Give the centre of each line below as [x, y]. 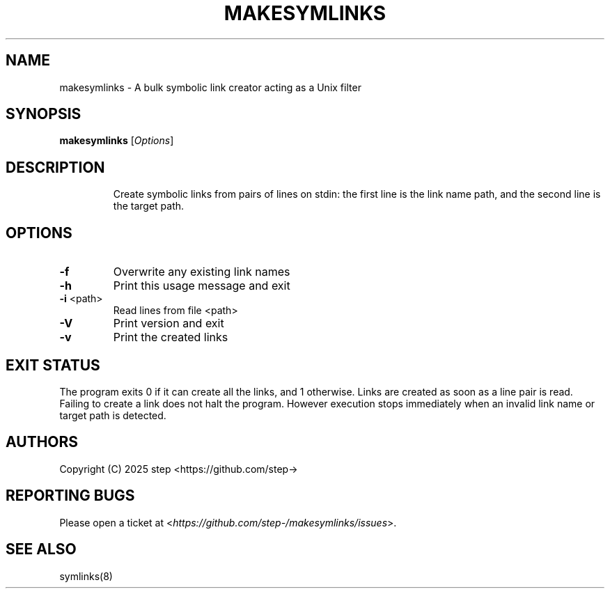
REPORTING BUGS [70, 496]
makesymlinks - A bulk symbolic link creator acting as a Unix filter [210, 87]
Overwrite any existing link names [202, 272]
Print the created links [171, 337]
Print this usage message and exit [202, 286]
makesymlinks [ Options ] [117, 141]
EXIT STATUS [53, 365]
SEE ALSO [41, 549]
